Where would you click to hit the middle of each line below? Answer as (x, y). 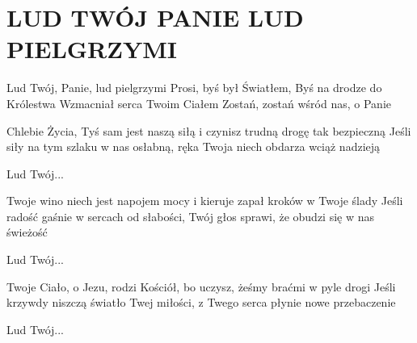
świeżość (27, 232)
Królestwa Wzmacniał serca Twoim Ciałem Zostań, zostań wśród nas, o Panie (199, 103)
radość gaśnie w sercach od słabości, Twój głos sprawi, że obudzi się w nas (191, 216)
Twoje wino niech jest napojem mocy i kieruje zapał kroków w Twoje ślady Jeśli (205, 201)
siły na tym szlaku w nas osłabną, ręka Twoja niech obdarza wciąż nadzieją (194, 146)
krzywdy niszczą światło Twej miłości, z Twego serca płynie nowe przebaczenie (201, 302)
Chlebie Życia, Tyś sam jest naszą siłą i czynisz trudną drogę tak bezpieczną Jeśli (209, 130)
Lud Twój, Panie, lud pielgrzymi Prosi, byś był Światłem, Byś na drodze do (194, 88)
